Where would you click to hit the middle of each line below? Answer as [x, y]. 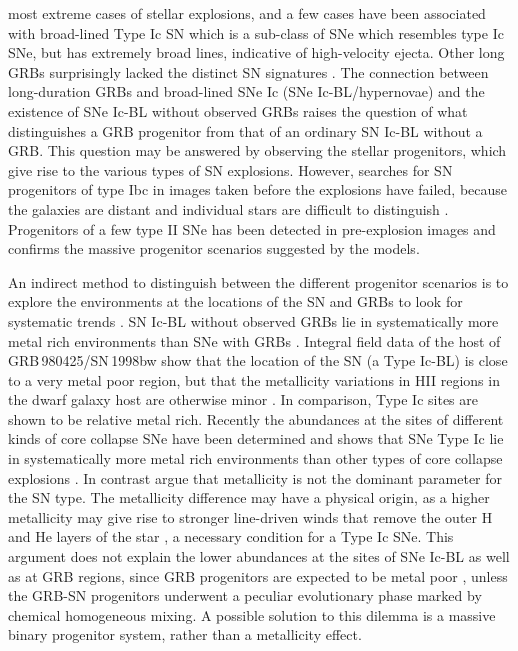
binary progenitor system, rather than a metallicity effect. [185, 634]
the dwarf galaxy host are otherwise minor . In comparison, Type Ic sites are [243, 399]
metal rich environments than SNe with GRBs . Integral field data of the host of [254, 340]
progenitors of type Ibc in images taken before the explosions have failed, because [258, 189]
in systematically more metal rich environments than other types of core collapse [255, 458]
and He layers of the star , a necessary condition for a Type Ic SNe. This [231, 536]
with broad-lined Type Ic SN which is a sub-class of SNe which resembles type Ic [256, 32]
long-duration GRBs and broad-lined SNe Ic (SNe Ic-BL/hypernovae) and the [246, 91]
